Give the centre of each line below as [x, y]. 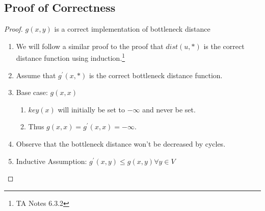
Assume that [36, 75]
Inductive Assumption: [51, 161]
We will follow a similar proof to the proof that [90, 46]
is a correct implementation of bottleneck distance [132, 29]
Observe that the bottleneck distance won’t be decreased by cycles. [121, 144]
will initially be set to [91, 109]
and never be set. [169, 109]
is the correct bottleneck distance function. [156, 75]
